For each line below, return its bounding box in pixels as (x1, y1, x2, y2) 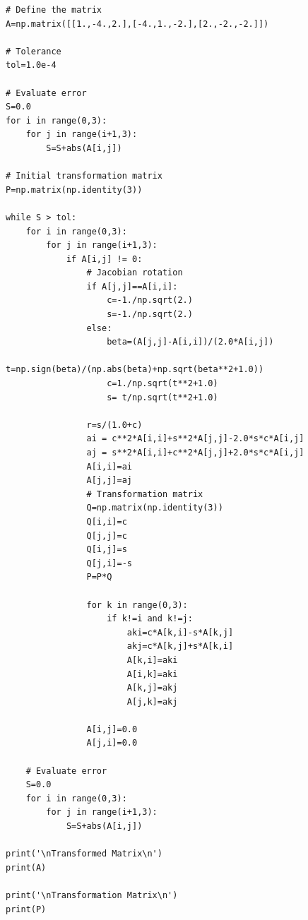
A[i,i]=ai (86, 461, 132, 472)
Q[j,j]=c (86, 530, 127, 541)
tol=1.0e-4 (6, 60, 57, 71)
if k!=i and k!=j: (107, 614, 193, 624)
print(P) (6, 904, 47, 914)
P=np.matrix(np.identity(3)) (6, 184, 143, 195)
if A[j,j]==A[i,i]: (86, 281, 178, 292)
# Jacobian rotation (86, 268, 183, 278)
